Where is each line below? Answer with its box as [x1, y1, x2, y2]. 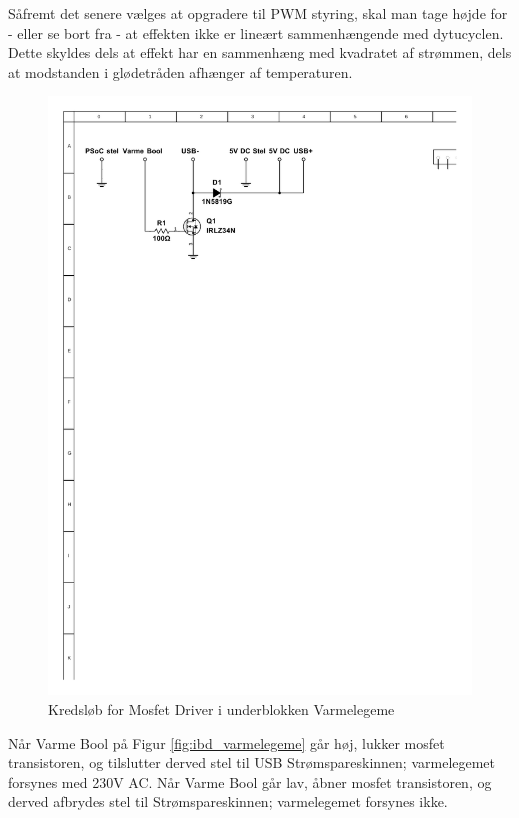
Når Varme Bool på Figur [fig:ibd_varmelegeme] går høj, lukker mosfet [8, 732, 445, 753]
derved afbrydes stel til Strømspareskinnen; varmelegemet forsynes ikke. [8, 791, 448, 812]
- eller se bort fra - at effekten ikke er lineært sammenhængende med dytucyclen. [8, 22, 504, 43]
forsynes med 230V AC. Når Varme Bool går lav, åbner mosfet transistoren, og [8, 771, 492, 792]
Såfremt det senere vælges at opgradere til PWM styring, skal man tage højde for [8, 3, 508, 23]
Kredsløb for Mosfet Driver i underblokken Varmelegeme [48, 699, 395, 720]
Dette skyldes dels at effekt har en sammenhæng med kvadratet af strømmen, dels [8, 42, 512, 63]
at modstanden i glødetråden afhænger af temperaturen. [8, 61, 353, 82]
